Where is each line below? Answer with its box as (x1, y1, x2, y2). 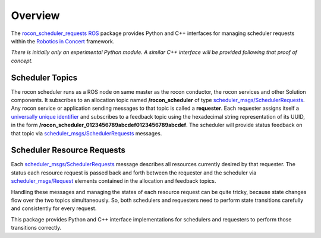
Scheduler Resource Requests (11, 145, 126, 156)
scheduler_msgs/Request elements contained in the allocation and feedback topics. (11, 177, 216, 185)
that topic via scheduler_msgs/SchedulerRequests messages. (11, 129, 162, 137)
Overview (11, 9, 60, 22)
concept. (11, 57, 33, 64)
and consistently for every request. (11, 205, 97, 212)
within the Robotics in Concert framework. (11, 37, 115, 45)
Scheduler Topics (11, 72, 78, 82)
